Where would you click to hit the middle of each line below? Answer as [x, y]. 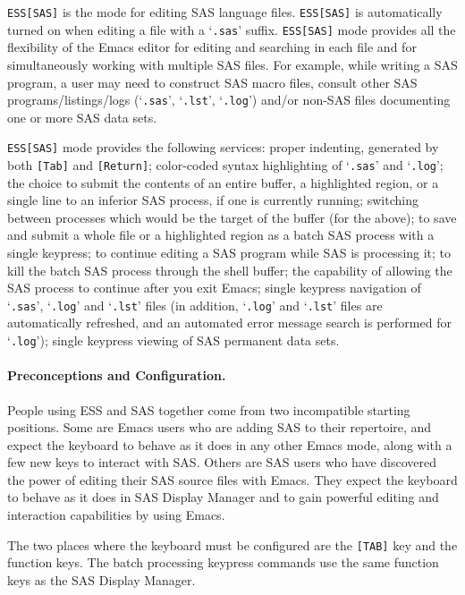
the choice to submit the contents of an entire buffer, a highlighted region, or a [223, 182]
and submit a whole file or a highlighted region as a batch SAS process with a [221, 235]
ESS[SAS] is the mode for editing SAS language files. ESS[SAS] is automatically [225, 12]
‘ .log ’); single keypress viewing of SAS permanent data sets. [173, 340]
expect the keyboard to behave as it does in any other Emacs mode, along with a [230, 444]
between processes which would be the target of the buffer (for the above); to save [232, 217]
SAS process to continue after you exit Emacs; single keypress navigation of [214, 288]
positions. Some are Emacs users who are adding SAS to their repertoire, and [220, 427]
